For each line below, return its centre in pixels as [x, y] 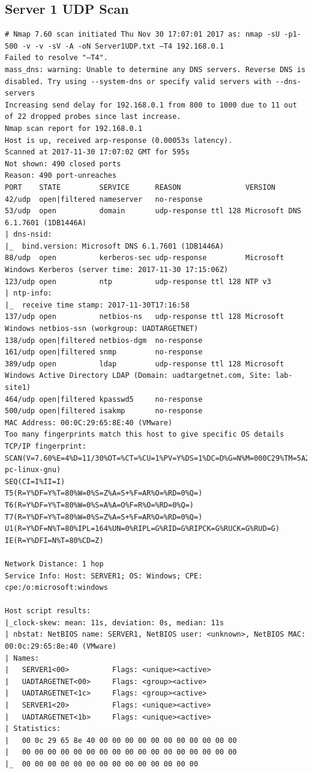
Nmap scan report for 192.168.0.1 [74, 128]
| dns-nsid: [28, 235]
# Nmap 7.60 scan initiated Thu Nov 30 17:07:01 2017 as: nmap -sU [142, 35]
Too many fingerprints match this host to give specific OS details [145, 435]
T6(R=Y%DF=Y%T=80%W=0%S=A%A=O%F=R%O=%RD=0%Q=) [99, 505]
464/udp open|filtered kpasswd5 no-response [104, 399]
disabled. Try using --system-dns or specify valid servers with [138, 81]
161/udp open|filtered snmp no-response [104, 352]
